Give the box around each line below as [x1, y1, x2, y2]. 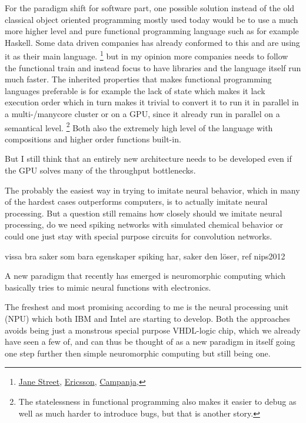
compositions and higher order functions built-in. [5, 132, 181, 145]
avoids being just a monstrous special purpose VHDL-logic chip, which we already [5, 324, 301, 336]
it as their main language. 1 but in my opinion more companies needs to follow [5, 48, 288, 62]
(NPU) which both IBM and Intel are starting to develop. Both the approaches [5, 312, 291, 324]
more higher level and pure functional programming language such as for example [5, 25, 299, 37]
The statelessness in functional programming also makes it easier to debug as [18, 395, 297, 407]
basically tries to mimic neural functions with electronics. [5, 281, 211, 293]
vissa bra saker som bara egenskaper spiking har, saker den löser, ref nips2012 [5, 249, 285, 262]
